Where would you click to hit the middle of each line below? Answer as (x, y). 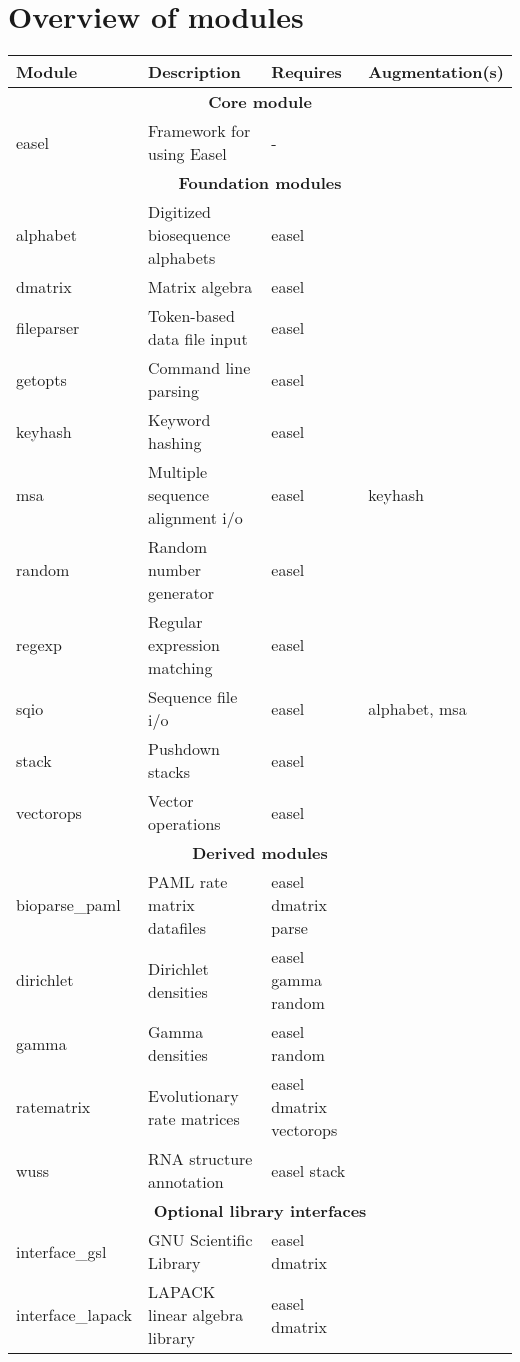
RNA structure (200, 1159)
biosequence (189, 235)
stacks (169, 772)
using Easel (187, 154)
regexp (39, 645)
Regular (175, 622)
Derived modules (260, 853)
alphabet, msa (417, 708)
